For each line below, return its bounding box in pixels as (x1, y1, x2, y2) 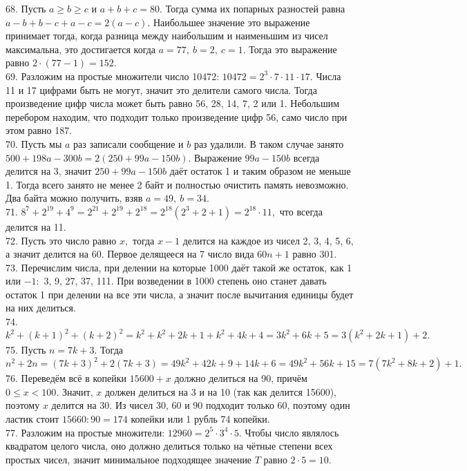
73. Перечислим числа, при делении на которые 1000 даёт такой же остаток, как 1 (6, 260, 352, 274)
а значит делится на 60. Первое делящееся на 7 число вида (6, 247, 254, 261)
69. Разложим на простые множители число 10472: (6, 68, 220, 83)
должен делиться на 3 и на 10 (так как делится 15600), (104, 384, 337, 398)
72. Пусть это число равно (6, 233, 117, 247)
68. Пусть (6, 1, 46, 15)
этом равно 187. (6, 123, 73, 137)
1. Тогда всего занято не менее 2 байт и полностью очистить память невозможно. (6, 177, 349, 191)
